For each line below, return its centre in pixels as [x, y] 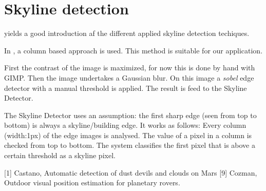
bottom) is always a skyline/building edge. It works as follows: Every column [125, 125]
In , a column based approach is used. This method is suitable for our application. [134, 50]
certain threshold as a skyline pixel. [60, 155]
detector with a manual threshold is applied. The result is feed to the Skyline [126, 88]
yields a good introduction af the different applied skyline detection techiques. [127, 33]
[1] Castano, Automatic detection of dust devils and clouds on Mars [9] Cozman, [131, 172]
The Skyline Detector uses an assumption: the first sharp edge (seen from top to [130, 115]
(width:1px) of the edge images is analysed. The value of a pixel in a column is [128, 135]
